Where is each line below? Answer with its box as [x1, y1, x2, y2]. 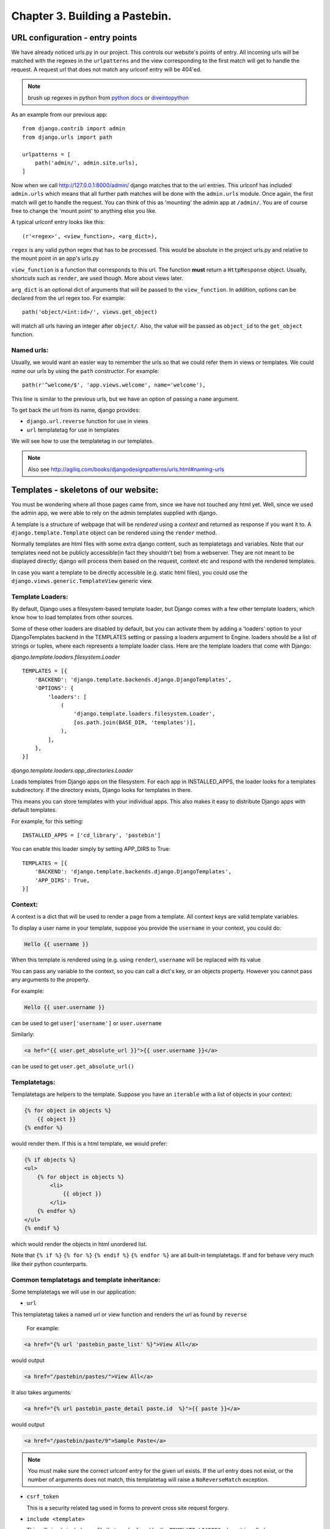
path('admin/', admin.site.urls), [34, 159, 139, 166]
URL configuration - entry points [11, 32, 137, 43]
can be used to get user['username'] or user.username [11, 1019, 162, 1027]
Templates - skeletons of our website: [11, 484, 159, 495]
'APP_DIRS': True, [34, 876, 90, 884]
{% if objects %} [24, 1156, 76, 1163]
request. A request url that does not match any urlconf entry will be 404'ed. [11, 65, 202, 73]
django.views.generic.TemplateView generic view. [11, 577, 153, 584]
